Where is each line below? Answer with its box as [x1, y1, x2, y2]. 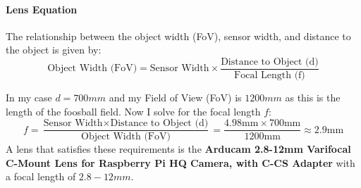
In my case [6, 90, 52, 105]
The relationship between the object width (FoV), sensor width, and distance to [6, 28, 351, 43]
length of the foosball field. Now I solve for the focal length [6, 104, 261, 118]
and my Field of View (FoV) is [109, 90, 242, 105]
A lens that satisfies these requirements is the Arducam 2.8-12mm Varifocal [6, 142, 351, 156]
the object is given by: [6, 42, 102, 57]
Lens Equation [6, 1, 78, 16]
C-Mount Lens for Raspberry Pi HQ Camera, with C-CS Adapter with [6, 155, 355, 170]
